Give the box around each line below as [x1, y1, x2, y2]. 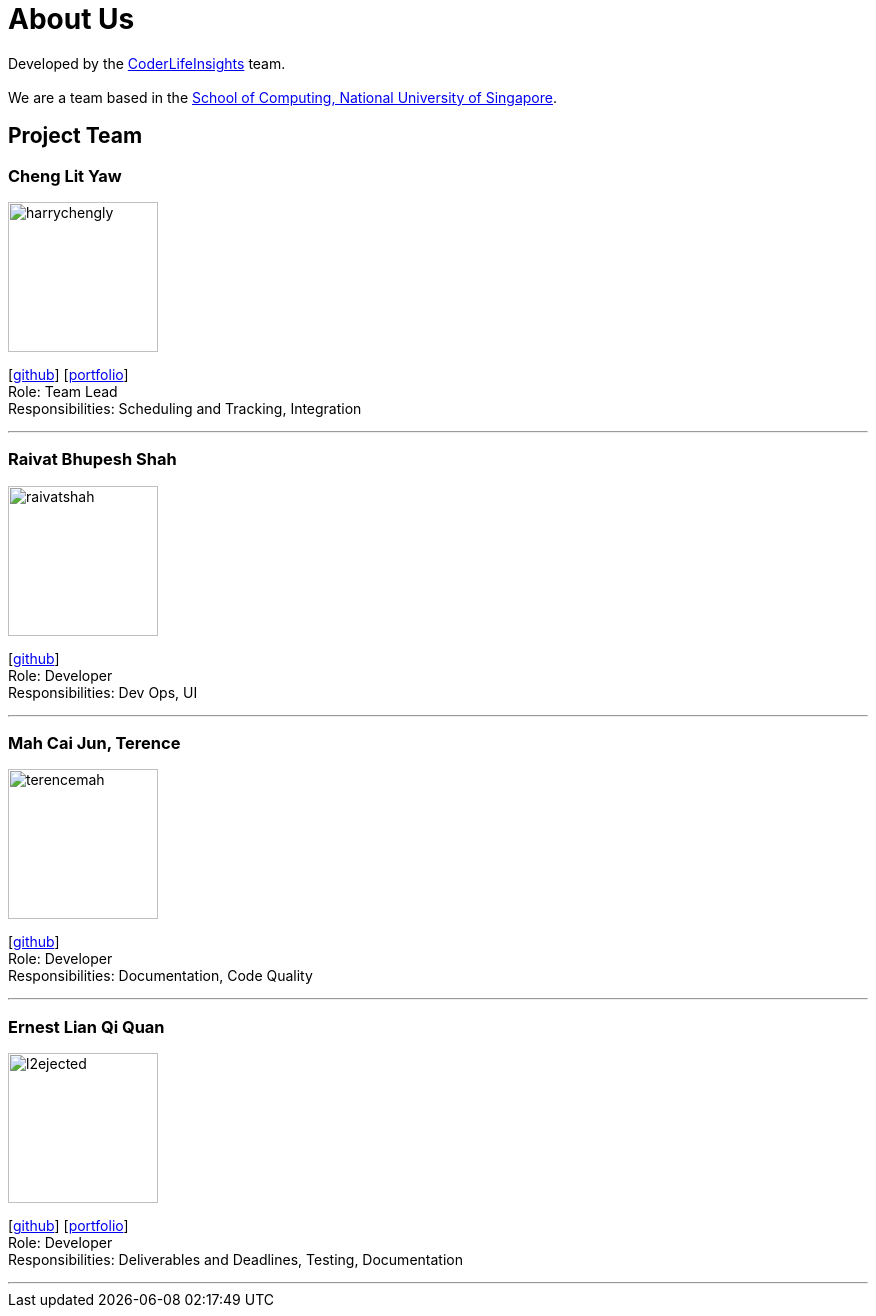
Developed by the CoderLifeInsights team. [8, 54, 286, 72]
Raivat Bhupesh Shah [8, 449, 177, 470]
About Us [8, 2, 135, 36]
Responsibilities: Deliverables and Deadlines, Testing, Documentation [8, 1251, 463, 1269]
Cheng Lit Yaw [8, 165, 122, 186]
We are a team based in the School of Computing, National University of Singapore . [8, 88, 558, 106]
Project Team [8, 123, 143, 149]
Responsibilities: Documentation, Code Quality [8, 967, 313, 985]
